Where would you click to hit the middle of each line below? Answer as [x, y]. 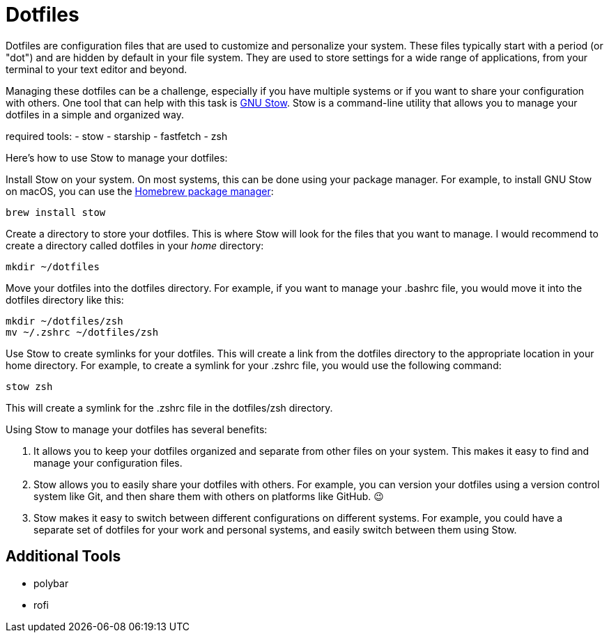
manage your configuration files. [108, 462]
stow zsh [29, 386]
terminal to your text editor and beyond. [97, 69]
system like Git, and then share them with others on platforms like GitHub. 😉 [209, 496]
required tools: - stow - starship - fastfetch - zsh [117, 136]
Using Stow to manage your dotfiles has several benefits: [137, 429]
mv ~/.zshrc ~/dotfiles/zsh [82, 332]
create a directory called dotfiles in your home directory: [135, 245]
